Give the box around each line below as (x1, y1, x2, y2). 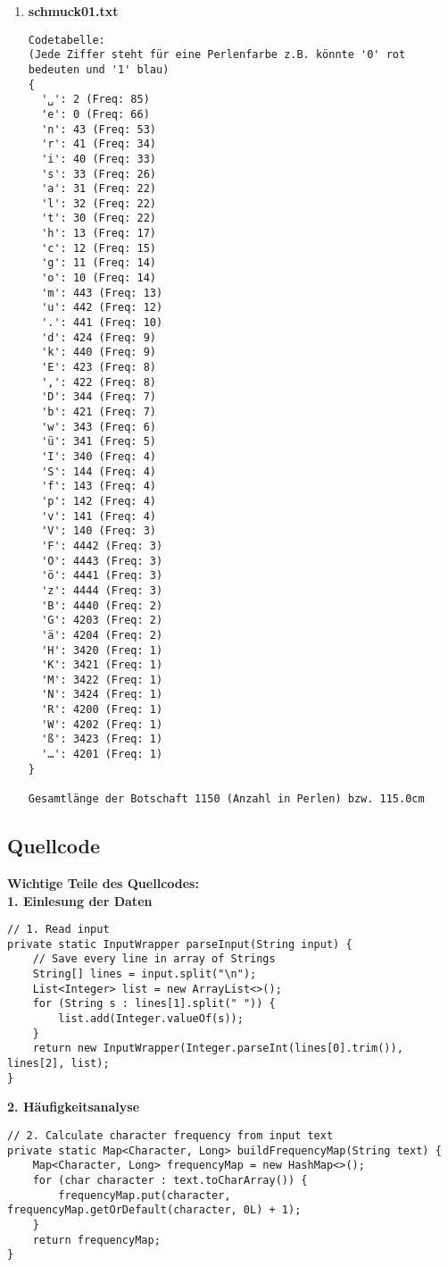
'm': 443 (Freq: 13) (41, 286, 163, 299)
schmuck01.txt (28, 2, 119, 20)
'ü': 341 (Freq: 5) (41, 435, 156, 449)
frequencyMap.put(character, (58, 1188, 231, 1202)
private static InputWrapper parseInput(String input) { (7, 937, 353, 951)
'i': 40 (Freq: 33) (41, 152, 156, 165)
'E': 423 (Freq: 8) (41, 361, 156, 374)
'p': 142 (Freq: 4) (41, 494, 156, 508)
